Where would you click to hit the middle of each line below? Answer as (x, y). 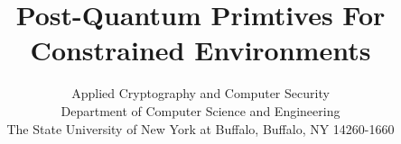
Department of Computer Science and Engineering (200, 110)
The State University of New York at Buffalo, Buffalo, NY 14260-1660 (200, 128)
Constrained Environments (200, 50)
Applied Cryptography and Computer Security (200, 93)
